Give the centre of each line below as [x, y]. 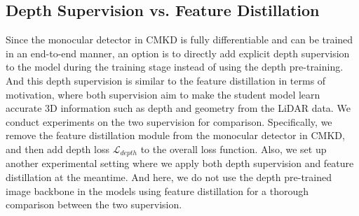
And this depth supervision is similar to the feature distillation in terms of [166, 80]
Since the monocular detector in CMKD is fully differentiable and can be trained [179, 39]
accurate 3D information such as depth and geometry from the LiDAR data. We [178, 108]
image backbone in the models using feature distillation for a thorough [157, 190]
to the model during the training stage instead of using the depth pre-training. [175, 67]
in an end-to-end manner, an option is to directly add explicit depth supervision [178, 53]
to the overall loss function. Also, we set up [233, 149]
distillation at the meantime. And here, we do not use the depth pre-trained [169, 177]
